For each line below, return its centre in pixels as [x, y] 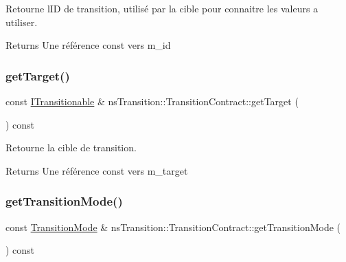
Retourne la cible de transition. [71, 148]
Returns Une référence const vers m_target [97, 170]
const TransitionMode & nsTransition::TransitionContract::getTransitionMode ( [173, 227]
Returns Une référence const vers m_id [88, 45]
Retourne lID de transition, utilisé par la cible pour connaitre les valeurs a [162, 8]
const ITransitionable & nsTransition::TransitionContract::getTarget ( [152, 101]
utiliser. [22, 22]
